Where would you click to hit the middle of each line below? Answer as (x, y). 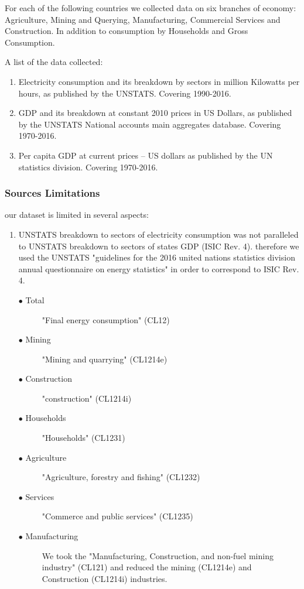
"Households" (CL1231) (83, 438)
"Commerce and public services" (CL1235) (117, 516)
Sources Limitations (52, 193)
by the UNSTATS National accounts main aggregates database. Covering (150, 124)
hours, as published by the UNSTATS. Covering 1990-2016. (125, 93)
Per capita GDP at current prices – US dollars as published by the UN (146, 155)
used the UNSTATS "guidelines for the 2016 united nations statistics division (157, 257)
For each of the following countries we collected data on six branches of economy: (151, 8)
